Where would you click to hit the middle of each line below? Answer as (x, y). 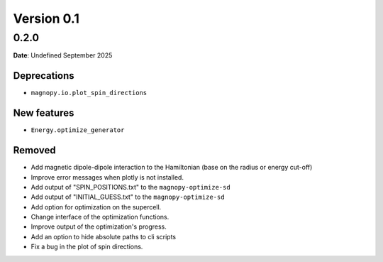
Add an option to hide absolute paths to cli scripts (104, 236)
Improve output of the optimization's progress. (99, 226)
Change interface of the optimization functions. (100, 217)
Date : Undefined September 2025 (63, 55)
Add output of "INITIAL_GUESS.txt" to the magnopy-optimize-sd (128, 197)
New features (44, 113)
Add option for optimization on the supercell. (96, 207)
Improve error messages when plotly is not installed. (107, 177)
